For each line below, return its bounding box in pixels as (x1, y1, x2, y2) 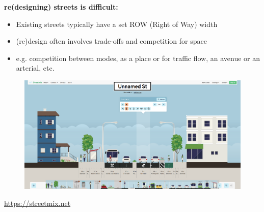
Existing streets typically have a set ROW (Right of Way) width (16, 18, 218, 29)
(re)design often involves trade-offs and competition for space (16, 36, 207, 46)
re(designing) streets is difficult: (4, 2, 118, 12)
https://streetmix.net (4, 198, 71, 208)
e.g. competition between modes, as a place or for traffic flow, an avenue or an (16, 52, 260, 63)
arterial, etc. (16, 63, 55, 73)
